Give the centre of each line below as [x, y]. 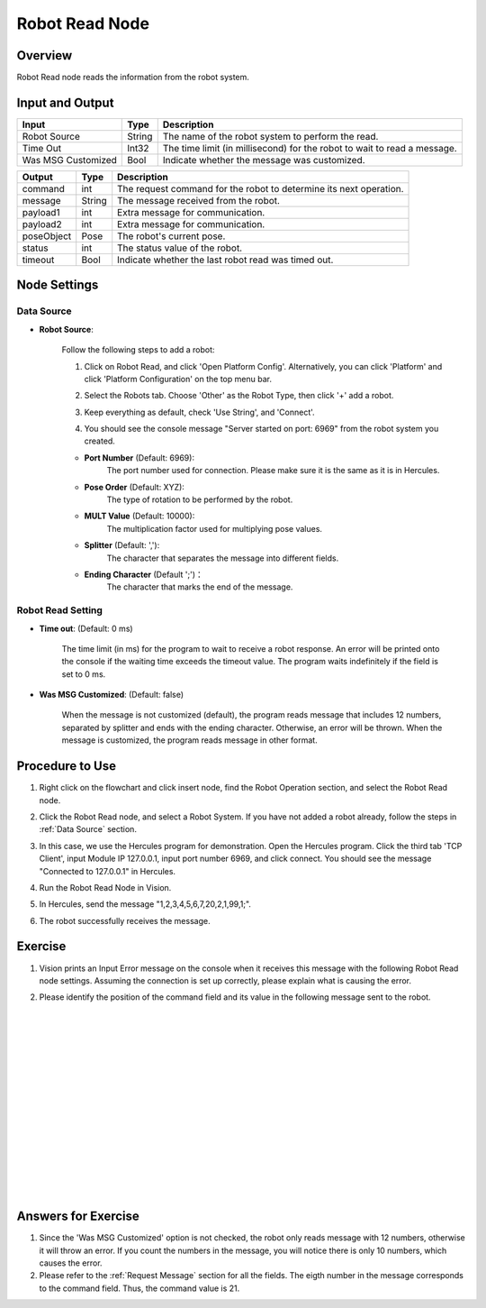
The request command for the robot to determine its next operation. [261, 188]
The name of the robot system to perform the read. [270, 136]
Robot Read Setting [60, 610]
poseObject [47, 236]
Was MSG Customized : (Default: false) [112, 695]
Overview [45, 55]
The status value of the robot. [180, 248]
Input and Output [65, 102]
